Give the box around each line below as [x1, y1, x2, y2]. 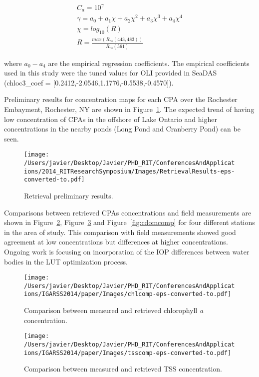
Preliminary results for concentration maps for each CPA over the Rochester [4, 94, 238, 104]
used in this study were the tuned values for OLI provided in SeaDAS [4, 67, 217, 78]
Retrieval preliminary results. [24, 190, 113, 200]
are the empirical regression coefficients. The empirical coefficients [48, 57, 250, 68]
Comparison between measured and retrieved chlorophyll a [24, 305, 204, 315]
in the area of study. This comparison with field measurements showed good [4, 226, 236, 237]
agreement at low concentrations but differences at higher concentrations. [4, 236, 228, 247]
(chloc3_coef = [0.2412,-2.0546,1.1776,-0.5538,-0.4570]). [4, 77, 174, 87]
